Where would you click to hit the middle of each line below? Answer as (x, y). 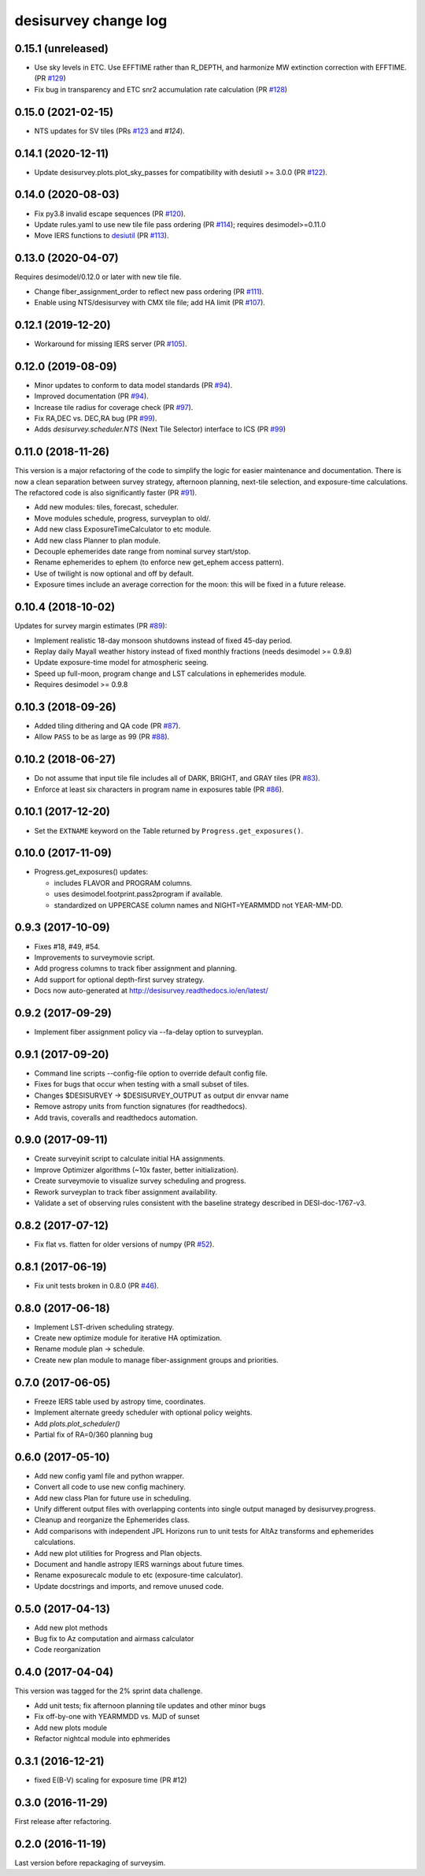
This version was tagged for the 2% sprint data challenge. (109, 1691)
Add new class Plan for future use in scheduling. (113, 1497)
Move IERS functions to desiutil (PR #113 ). (102, 236)
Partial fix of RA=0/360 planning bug (94, 1434)
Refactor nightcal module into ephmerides (102, 1738)
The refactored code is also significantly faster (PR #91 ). (105, 493)
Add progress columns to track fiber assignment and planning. (136, 968)
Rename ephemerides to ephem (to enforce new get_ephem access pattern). (159, 562)
